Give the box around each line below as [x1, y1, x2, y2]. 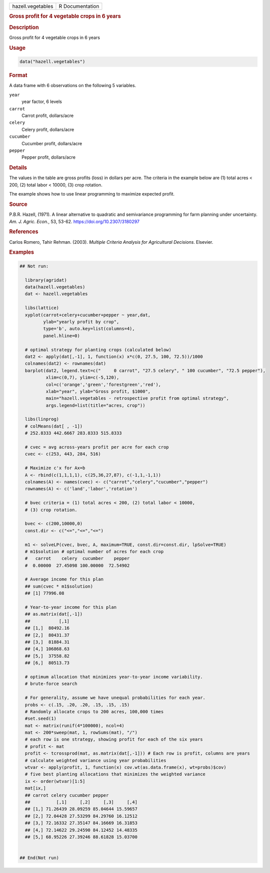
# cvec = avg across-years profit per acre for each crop [25, 444, 169, 450]
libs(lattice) [25, 305, 60, 311]
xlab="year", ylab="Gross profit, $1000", [45, 388, 151, 394]
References [9, 228, 39, 235]
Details [9, 164, 27, 171]
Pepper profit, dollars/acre [21, 154, 76, 160]
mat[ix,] [25, 785, 46, 791]
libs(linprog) [25, 416, 60, 422]
